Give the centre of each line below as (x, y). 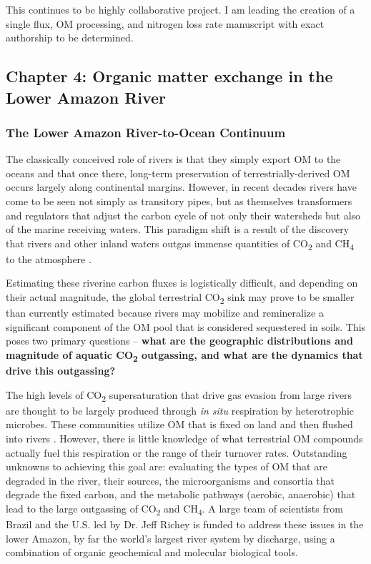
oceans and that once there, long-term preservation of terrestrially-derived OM (178, 173)
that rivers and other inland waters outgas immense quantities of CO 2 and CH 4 (180, 244)
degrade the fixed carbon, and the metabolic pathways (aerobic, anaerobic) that (181, 494)
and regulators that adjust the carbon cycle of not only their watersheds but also (183, 215)
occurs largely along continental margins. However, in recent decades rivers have (181, 187)
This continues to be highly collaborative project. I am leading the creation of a (180, 9)
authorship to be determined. (70, 38)
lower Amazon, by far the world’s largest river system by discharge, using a (170, 538)
